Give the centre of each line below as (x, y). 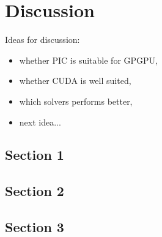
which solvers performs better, (76, 101)
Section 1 (35, 155)
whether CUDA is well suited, (75, 81)
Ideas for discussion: (42, 39)
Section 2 (35, 191)
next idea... (40, 122)
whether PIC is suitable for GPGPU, (88, 60)
